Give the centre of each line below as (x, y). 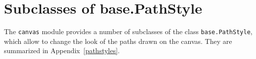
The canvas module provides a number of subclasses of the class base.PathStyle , (128, 31)
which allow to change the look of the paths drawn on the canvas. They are (118, 41)
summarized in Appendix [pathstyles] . (62, 50)
